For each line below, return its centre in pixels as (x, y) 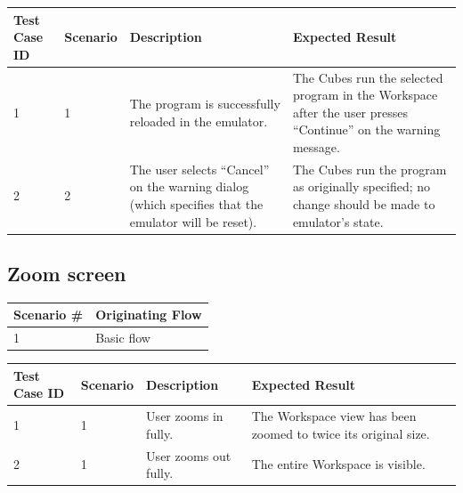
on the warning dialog (189, 186)
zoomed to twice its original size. (341, 433)
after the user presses (350, 112)
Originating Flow (149, 315)
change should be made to (364, 203)
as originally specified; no (361, 186)
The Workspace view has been (334, 416)
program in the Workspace (365, 95)
